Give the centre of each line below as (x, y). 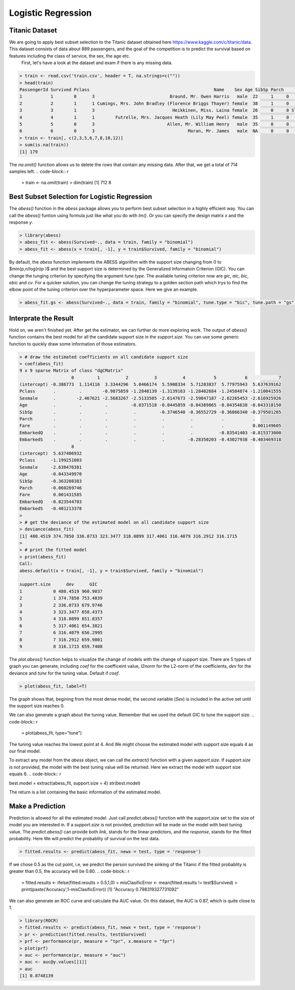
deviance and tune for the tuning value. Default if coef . (64, 673)
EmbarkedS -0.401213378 (51, 509)
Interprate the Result (41, 318)
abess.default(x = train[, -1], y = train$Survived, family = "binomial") (112, 571)
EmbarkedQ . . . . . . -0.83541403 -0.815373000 (150, 433)
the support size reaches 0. (37, 706)
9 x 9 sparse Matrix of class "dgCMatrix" (71, 371)
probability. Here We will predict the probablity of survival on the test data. (84, 839)
